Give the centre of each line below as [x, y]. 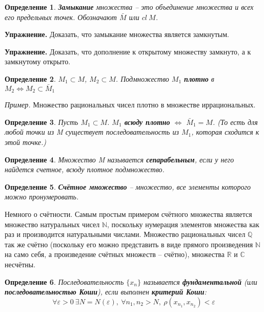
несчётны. [20, 264]
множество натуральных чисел [52, 224]
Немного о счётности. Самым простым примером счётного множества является [128, 214]
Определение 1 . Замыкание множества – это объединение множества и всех [129, 7]
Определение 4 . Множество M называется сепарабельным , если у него [119, 159]
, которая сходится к [225, 132]
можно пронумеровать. [42, 197]
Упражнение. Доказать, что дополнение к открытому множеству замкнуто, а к [128, 51]
